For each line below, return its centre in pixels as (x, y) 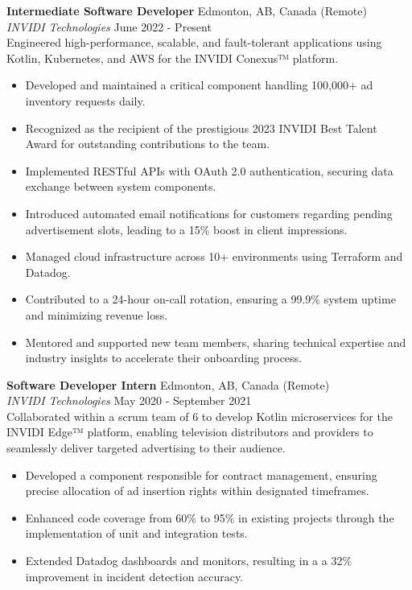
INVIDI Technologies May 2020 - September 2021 (129, 400)
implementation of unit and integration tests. (136, 533)
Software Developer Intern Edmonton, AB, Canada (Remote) (168, 384)
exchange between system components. (121, 186)
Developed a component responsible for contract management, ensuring (201, 474)
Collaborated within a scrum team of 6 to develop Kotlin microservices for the (200, 416)
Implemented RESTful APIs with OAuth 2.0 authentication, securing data (209, 170)
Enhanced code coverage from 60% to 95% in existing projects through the (210, 517)
